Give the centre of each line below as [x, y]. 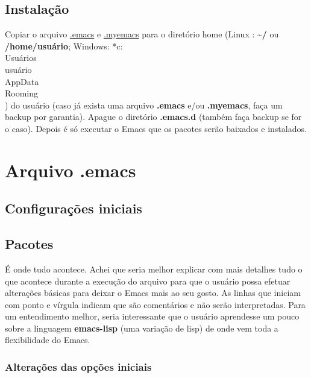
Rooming [22, 93]
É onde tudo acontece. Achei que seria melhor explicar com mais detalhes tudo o [154, 269]
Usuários [21, 58]
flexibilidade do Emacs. [48, 340]
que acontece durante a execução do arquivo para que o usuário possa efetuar [148, 281]
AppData [22, 81]
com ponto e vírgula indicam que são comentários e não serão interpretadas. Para [155, 304]
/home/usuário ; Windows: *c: [64, 46]
